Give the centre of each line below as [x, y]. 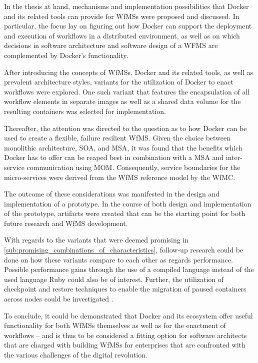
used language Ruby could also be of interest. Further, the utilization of [114, 279]
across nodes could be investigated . [59, 299]
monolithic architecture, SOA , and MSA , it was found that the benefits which [123, 147]
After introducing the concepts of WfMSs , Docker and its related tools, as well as [129, 72]
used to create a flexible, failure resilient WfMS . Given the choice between [117, 138]
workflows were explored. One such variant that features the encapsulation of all [127, 91]
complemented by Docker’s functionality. [66, 55]
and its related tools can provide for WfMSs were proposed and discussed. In [122, 16]
